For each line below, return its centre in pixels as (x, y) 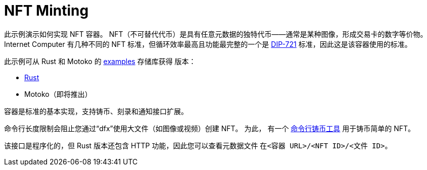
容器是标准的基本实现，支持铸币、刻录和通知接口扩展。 (96, 111)
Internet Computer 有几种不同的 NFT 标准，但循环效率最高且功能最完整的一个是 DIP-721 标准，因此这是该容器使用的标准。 (208, 44)
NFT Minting (46, 11)
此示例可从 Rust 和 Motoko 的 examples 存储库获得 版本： (100, 61)
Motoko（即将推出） (58, 94)
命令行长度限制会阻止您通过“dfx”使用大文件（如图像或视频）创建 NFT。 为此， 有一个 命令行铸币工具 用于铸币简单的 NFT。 (210, 128)
